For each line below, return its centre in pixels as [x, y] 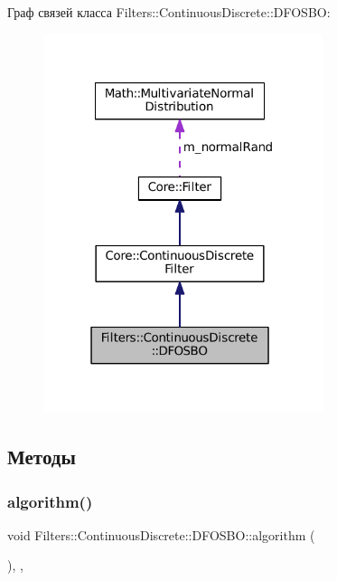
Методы [42, 457]
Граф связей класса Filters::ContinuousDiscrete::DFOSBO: [169, 12]
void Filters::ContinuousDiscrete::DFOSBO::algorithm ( [161, 534]
